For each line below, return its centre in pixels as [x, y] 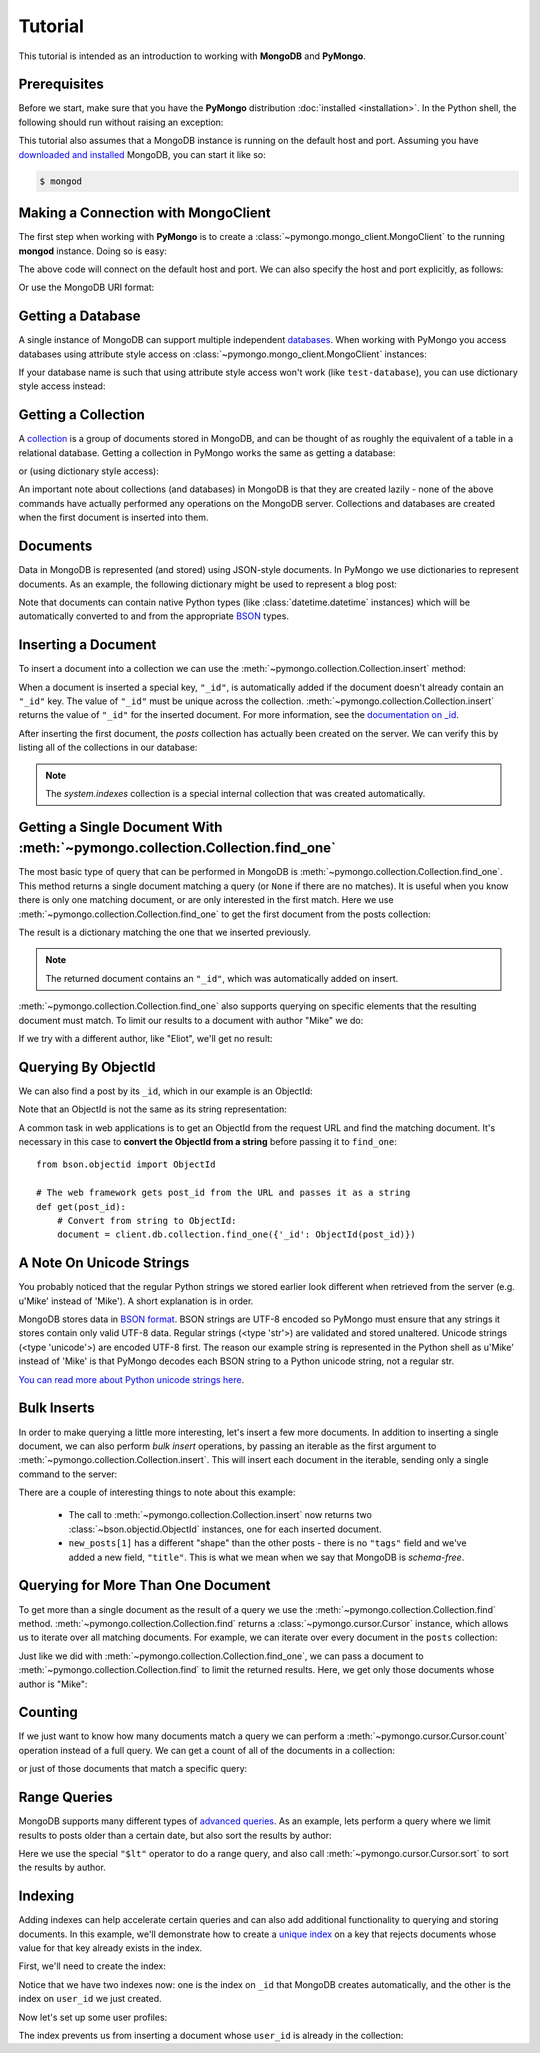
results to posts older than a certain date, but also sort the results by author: [175, 1835]
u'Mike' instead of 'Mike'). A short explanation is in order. [136, 1301]
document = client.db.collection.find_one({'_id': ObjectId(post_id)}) [236, 1234]
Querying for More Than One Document [144, 1585]
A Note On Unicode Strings [104, 1263]
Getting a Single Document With [120, 826]
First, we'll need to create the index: [92, 1966]
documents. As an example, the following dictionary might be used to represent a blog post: [207, 584]
